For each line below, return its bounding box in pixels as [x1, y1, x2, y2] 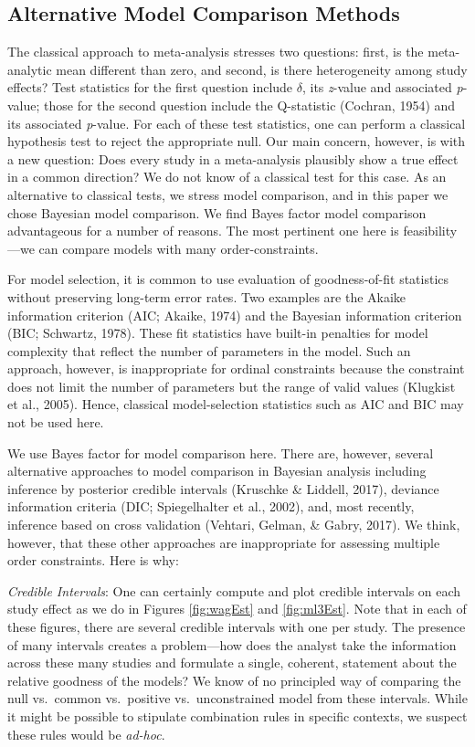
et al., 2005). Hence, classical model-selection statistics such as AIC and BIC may [7, 395, 464, 414]
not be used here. [7, 413, 104, 432]
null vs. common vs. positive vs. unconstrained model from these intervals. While [7, 689, 468, 708]
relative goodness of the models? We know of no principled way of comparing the [7, 670, 461, 689]
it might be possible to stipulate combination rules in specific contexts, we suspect [7, 706, 468, 725]
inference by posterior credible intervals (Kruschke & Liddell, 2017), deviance [7, 479, 439, 498]
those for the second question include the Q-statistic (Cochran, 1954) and [44, 95, 456, 114]
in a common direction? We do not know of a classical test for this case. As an [7, 167, 447, 186]
